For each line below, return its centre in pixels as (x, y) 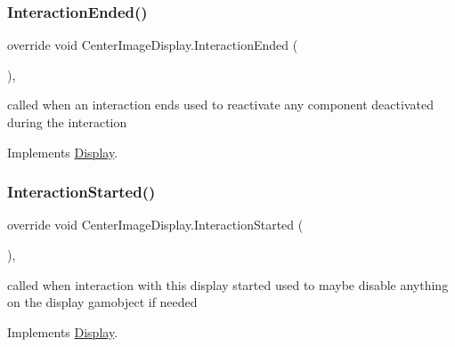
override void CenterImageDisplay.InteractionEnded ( (153, 45)
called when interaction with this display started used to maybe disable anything (228, 284)
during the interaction (67, 122)
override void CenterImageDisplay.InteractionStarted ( (155, 225)
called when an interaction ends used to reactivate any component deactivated (220, 105)
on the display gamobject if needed (102, 302)
